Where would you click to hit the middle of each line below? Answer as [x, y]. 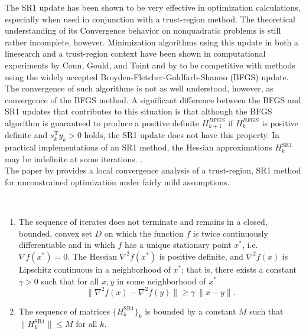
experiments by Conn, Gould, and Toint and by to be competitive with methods [150, 65]
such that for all [70, 281]
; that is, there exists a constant [239, 269]
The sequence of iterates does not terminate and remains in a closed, [143, 222]
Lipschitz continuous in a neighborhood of [95, 269]
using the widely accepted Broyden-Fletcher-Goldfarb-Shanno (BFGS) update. [147, 76]
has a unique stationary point [178, 245]
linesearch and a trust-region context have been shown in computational [135, 53]
